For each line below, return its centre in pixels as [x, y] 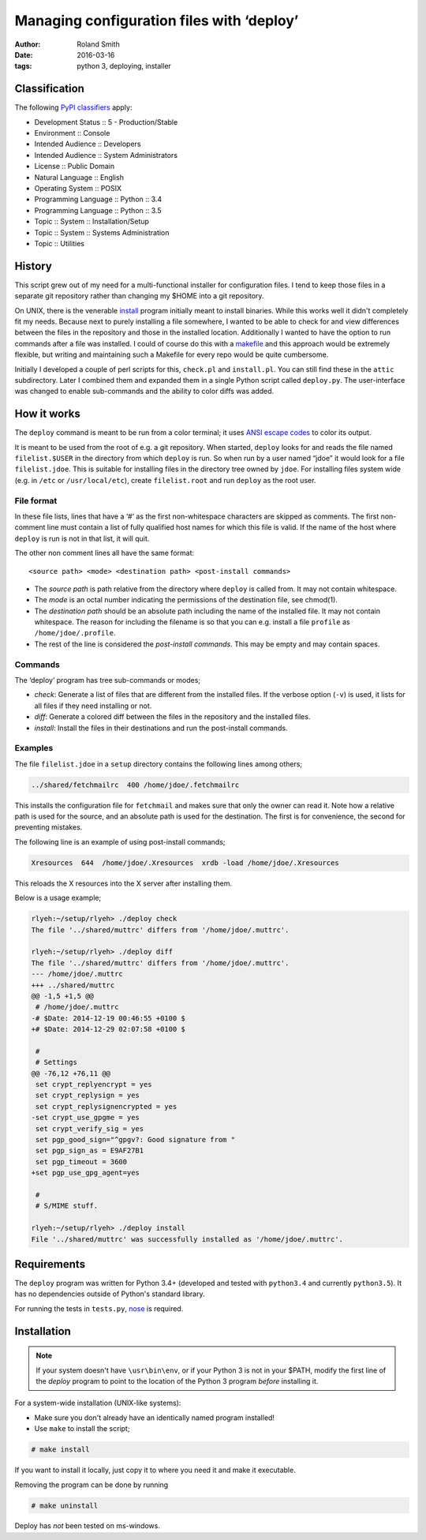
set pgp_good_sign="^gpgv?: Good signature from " [136, 1139]
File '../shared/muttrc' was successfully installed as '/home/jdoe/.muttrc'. [187, 1239]
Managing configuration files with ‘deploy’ [157, 21]
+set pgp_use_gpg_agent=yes [85, 1173]
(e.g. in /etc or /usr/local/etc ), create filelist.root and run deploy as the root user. [165, 480]
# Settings [57, 1062]
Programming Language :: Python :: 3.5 [98, 210]
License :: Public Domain [75, 167]
